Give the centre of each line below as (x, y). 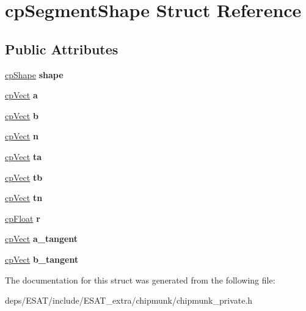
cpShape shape (34, 74)
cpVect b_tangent (42, 259)
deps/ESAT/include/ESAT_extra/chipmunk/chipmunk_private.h (129, 300)
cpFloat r (23, 218)
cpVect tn (24, 198)
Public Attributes (62, 49)
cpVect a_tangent (42, 239)
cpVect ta (23, 156)
